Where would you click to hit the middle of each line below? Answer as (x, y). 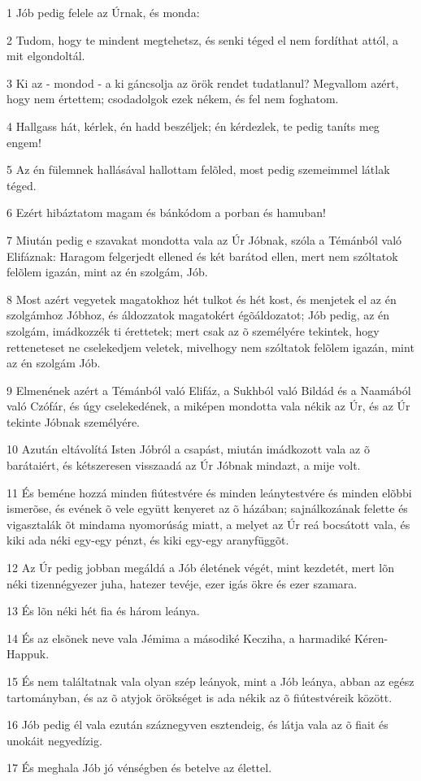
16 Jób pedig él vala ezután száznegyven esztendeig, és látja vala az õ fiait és (197, 725)
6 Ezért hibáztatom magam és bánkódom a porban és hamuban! (166, 213)
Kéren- (371, 638)
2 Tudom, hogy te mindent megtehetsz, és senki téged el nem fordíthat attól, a (203, 39)
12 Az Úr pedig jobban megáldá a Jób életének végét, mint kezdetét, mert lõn (201, 568)
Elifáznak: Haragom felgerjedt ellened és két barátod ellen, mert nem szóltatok (202, 256)
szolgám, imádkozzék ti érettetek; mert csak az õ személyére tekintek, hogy (193, 330)
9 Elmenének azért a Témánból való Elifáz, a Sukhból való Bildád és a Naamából (209, 390)
